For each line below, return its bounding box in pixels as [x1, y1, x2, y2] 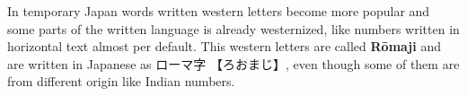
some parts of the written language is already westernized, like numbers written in [7, 19, 460, 38]
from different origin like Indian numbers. [7, 72, 235, 91]
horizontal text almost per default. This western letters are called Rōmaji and [7, 37, 441, 56]
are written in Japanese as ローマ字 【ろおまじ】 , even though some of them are [7, 54, 460, 73]
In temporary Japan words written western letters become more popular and [7, 2, 430, 20]
